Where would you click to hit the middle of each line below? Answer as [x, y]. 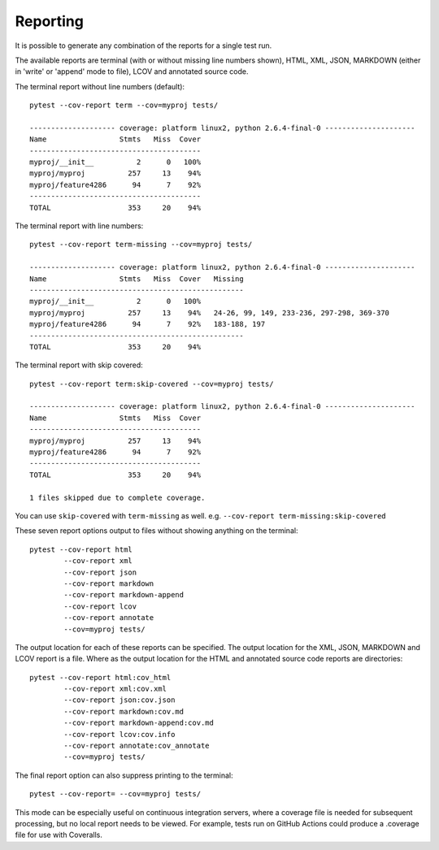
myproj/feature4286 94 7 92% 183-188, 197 [148, 324]
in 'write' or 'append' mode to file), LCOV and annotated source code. [132, 72]
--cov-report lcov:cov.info [120, 734]
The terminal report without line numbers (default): [100, 86]
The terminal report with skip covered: [79, 365]
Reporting [50, 21]
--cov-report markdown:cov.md [124, 711]
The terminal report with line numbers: [79, 226]
